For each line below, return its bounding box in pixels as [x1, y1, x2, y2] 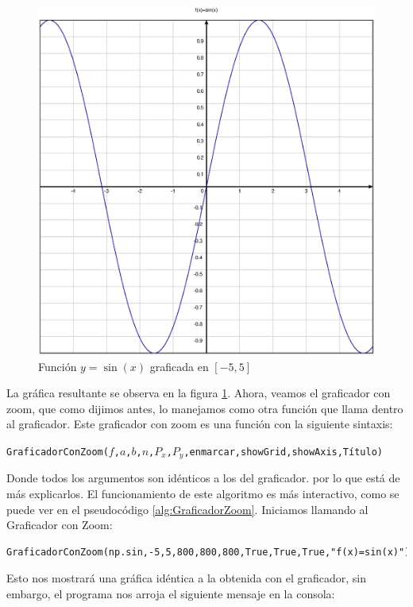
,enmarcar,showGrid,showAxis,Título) [183, 446, 383, 458]
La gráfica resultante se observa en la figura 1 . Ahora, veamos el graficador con [6, 385, 391, 401]
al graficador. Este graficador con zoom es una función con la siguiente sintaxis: [6, 416, 393, 432]
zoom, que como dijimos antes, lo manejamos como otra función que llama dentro [6, 400, 403, 416]
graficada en [149, 358, 209, 374]
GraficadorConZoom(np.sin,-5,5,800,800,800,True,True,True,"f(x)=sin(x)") [6, 546, 411, 558]
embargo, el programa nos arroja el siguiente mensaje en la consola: [6, 586, 335, 601]
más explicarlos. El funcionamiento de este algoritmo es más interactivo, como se [6, 485, 399, 502]
